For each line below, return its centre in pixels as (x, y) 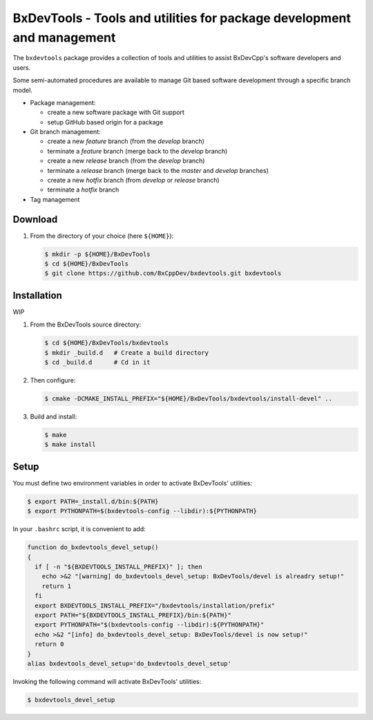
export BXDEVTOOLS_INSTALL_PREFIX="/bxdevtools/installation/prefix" (155, 606)
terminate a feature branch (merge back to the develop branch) (137, 151)
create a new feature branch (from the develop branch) (126, 141)
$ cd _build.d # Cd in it (98, 362)
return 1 (57, 586)
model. (22, 90)
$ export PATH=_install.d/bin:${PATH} (93, 501)
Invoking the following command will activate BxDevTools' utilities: (107, 681)
